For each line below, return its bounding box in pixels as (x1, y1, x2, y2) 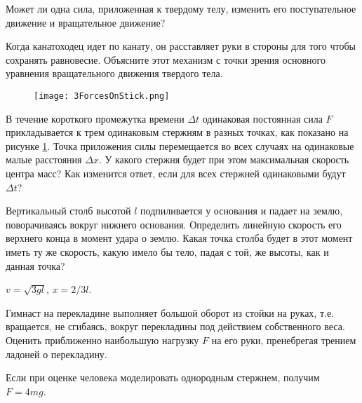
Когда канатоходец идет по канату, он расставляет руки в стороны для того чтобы (6, 39, 356, 53)
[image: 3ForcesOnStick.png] (34, 90, 170, 101)
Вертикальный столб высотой (6, 203, 131, 218)
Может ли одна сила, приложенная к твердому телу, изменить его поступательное (6, 1, 356, 15)
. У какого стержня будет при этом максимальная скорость (98, 152, 349, 167)
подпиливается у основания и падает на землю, (140, 203, 343, 218)
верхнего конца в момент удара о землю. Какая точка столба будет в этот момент (6, 231, 353, 245)
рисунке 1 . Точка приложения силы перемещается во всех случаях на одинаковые (6, 138, 354, 153)
